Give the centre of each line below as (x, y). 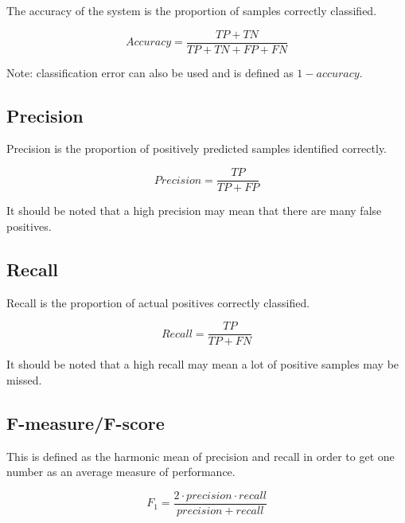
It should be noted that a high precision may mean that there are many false (194, 211)
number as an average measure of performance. (121, 472)
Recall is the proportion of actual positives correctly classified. (158, 302)
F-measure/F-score (86, 422)
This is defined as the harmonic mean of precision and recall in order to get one (201, 456)
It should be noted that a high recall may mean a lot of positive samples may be (203, 364)
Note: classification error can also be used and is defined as (150, 72)
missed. (24, 379)
